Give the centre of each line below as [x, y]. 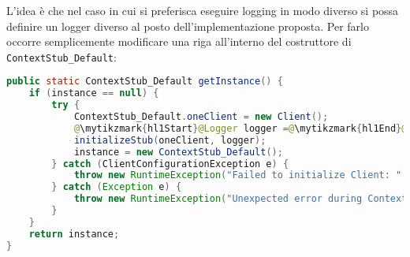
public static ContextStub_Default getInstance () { [145, 82]
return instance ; [74, 234]
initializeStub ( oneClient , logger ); [170, 140]
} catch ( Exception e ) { [117, 187]
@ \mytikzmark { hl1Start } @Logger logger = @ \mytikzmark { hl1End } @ [240, 128]
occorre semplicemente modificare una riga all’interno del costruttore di [179, 41]
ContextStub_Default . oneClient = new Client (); [201, 117]
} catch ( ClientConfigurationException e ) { [170, 164]
